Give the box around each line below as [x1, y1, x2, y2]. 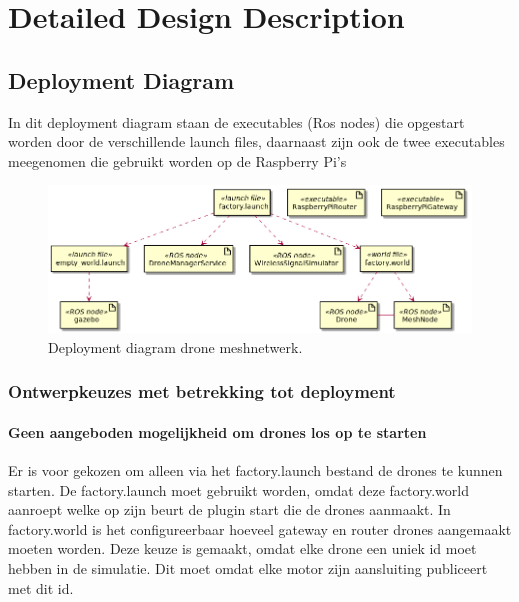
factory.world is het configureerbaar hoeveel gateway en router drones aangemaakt [8, 518, 512, 539]
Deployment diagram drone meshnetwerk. [48, 336, 303, 357]
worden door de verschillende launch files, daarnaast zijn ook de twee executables [8, 131, 505, 152]
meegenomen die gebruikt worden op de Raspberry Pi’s [8, 150, 347, 171]
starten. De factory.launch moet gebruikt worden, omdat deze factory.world [8, 479, 469, 500]
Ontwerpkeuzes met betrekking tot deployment [8, 379, 396, 404]
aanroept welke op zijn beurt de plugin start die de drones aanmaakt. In [8, 499, 451, 520]
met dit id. [8, 577, 74, 598]
